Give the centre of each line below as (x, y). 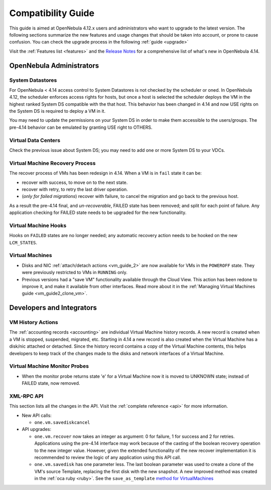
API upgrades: (37, 429)
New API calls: (37, 415)
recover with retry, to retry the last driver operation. (75, 189)
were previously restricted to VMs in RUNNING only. (75, 273)
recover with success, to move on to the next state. (75, 182)
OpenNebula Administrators (54, 65)
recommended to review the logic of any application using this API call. (108, 457)
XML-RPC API (26, 396)
